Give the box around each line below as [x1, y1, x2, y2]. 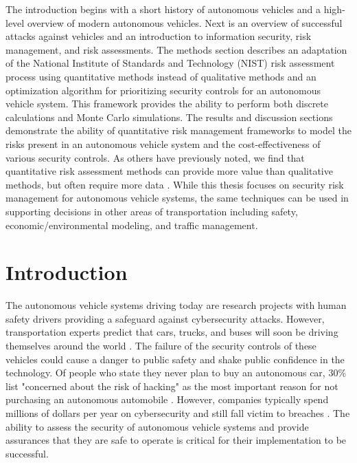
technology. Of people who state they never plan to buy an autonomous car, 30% [5, 365, 347, 380]
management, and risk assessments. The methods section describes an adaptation [5, 42, 347, 56]
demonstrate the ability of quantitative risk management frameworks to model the [5, 123, 352, 138]
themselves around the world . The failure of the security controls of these [5, 338, 316, 352]
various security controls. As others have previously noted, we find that [5, 150, 305, 164]
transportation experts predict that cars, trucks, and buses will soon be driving [5, 325, 338, 339]
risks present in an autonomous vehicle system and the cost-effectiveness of [5, 136, 321, 151]
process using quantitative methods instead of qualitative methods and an [5, 69, 316, 83]
